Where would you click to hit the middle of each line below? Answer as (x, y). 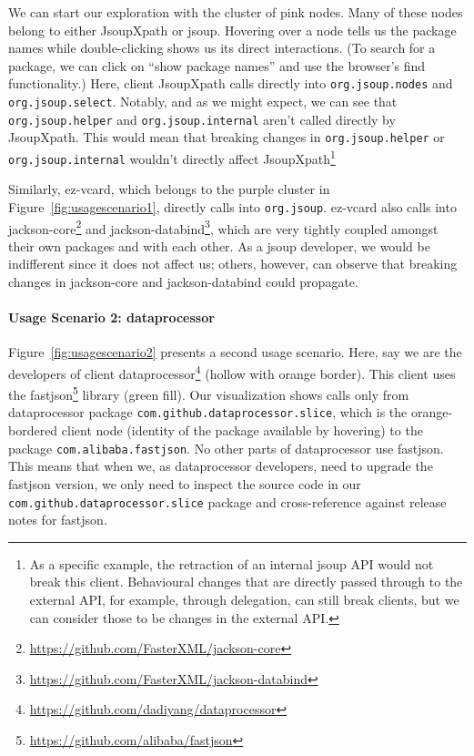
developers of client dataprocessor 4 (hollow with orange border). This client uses (232, 372)
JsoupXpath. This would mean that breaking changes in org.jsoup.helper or (227, 137)
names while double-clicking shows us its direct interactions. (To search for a (222, 48)
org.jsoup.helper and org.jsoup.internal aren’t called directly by (202, 119)
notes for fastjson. (58, 520)
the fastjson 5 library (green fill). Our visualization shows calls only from (209, 393)
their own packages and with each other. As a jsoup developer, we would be (219, 245)
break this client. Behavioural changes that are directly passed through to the (246, 582)
